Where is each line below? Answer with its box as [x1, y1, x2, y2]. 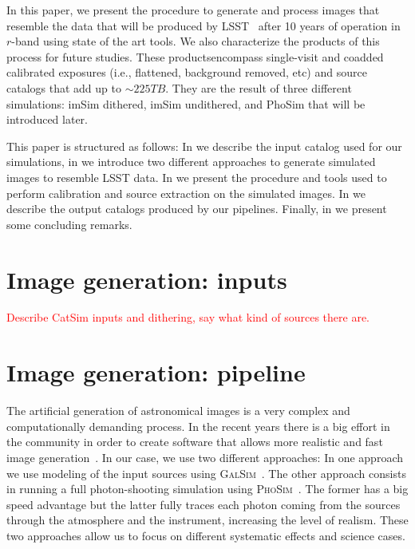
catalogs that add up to [6, 79, 121, 96]
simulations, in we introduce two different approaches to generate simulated [6, 153, 376, 170]
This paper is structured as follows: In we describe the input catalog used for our [6, 137, 402, 154]
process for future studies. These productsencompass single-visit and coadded [6, 48, 384, 65]
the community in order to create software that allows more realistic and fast [6, 433, 383, 450]
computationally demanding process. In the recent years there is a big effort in [6, 417, 390, 434]
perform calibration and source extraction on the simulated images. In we [6, 184, 366, 201]
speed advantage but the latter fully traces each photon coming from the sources [6, 496, 401, 512]
